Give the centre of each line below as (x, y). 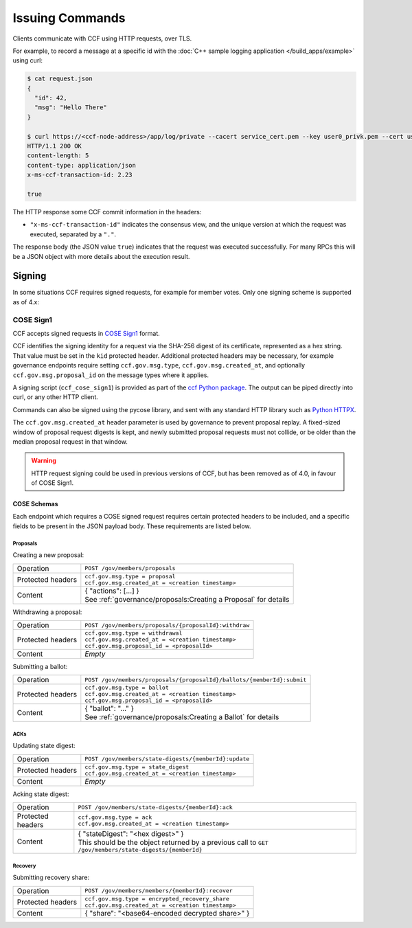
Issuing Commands (69, 18)
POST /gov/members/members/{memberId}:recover (159, 891)
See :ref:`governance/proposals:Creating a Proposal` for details (187, 599)
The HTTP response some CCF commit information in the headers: (107, 212)
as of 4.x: (26, 302)
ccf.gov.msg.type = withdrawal (134, 633)
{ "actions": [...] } (112, 591)
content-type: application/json (82, 165)
